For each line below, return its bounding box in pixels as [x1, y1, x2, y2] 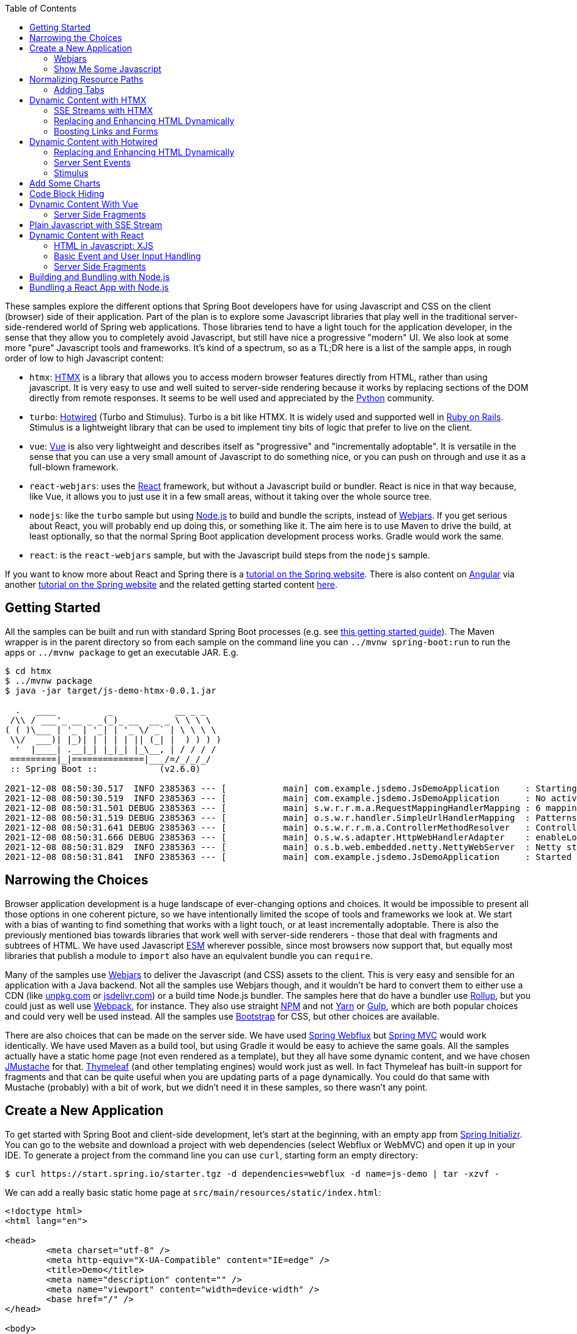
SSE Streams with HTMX [54, 105, 153, 116]
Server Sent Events [54, 157, 131, 168]
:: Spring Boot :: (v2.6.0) [10, 763, 201, 774]
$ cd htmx [5, 665, 51, 676]
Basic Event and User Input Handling [54, 251, 201, 261]
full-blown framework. [29, 462, 119, 472]
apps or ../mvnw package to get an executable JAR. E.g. [5, 647, 239, 658]
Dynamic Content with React [29, 230, 144, 240]
